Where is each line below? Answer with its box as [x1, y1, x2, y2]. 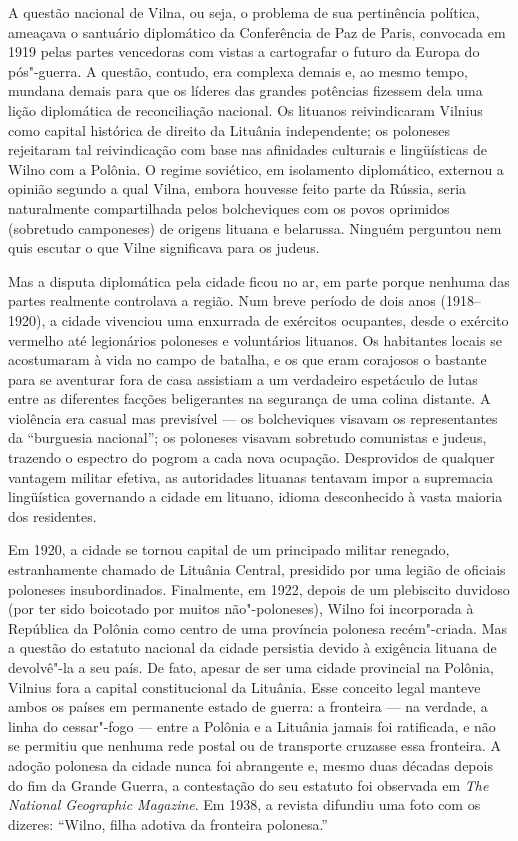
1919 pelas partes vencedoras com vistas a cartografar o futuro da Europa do [8, 41, 480, 62]
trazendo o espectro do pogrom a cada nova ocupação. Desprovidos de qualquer [8, 447, 495, 468]
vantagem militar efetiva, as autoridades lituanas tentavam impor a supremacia [8, 466, 494, 487]
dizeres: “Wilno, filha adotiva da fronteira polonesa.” [8, 813, 328, 834]
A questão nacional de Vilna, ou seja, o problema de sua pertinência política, [8, 2, 480, 22]
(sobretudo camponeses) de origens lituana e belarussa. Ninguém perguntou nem [8, 217, 502, 238]
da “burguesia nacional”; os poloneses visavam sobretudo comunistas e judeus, [8, 427, 487, 448]
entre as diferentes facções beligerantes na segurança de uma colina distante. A [8, 388, 491, 409]
